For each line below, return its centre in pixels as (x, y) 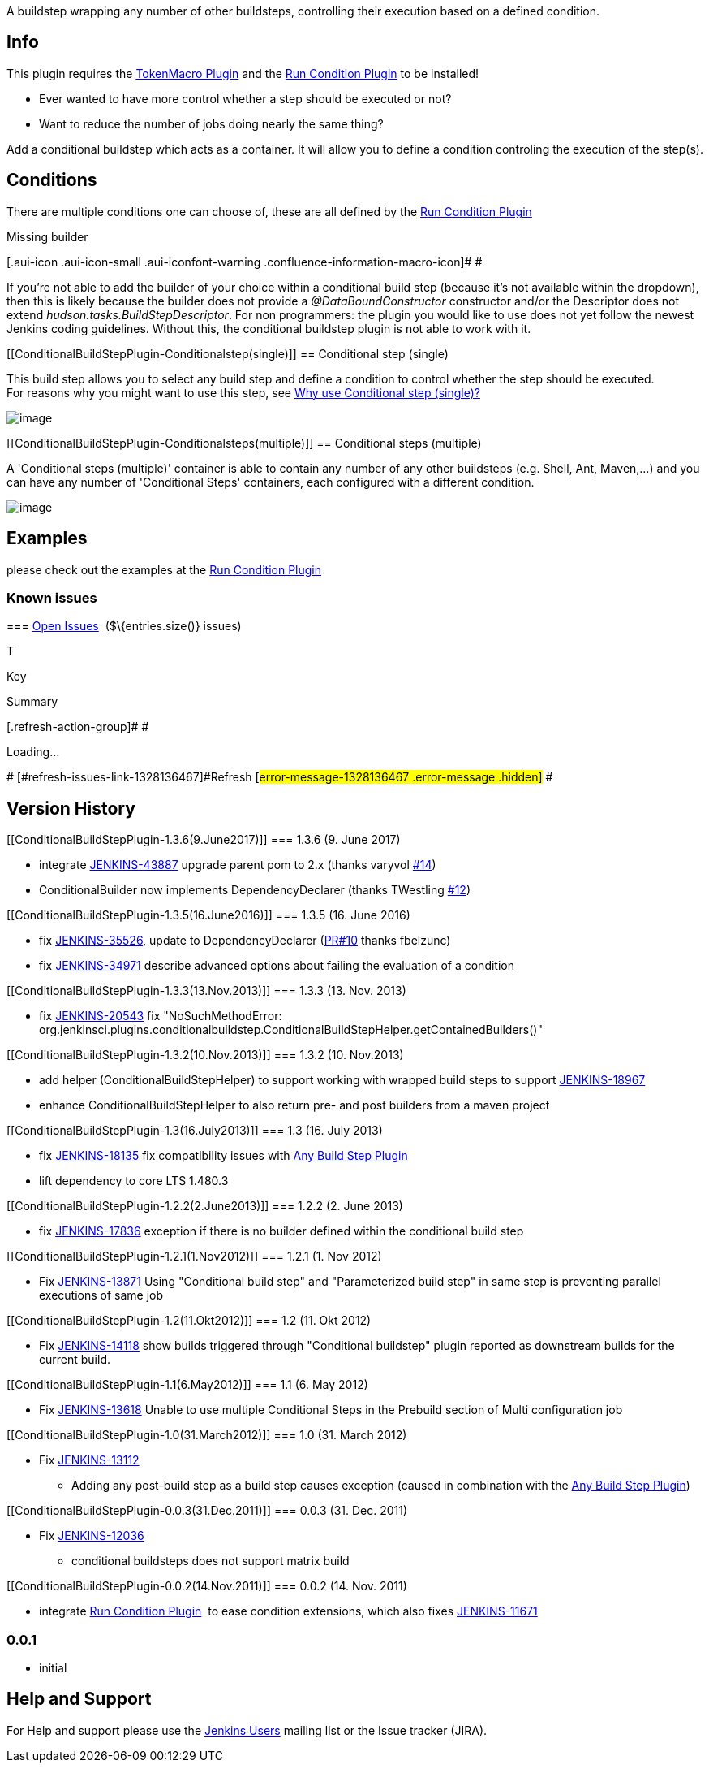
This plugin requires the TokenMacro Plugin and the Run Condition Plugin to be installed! (243, 73)
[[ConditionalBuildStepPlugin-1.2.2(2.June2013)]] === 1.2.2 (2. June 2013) (205, 1206)
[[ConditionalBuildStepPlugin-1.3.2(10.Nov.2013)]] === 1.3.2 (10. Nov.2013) (205, 1055)
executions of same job (101, 1295)
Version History (71, 808)
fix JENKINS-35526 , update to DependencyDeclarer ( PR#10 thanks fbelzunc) (245, 941)
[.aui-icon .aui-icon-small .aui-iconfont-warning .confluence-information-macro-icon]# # (245, 262)
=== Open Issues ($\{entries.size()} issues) (124, 626)
